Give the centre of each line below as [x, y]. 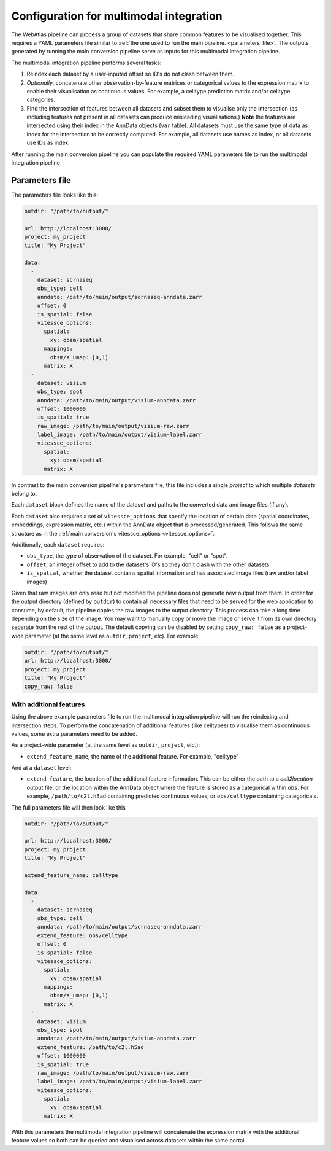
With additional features [48, 704]
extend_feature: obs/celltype [82, 935]
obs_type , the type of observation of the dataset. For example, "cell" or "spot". [127, 556]
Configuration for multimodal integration [117, 16]
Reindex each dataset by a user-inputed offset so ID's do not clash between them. [131, 74]
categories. [41, 100]
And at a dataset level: [41, 768]
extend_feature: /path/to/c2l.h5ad [90, 1047]
